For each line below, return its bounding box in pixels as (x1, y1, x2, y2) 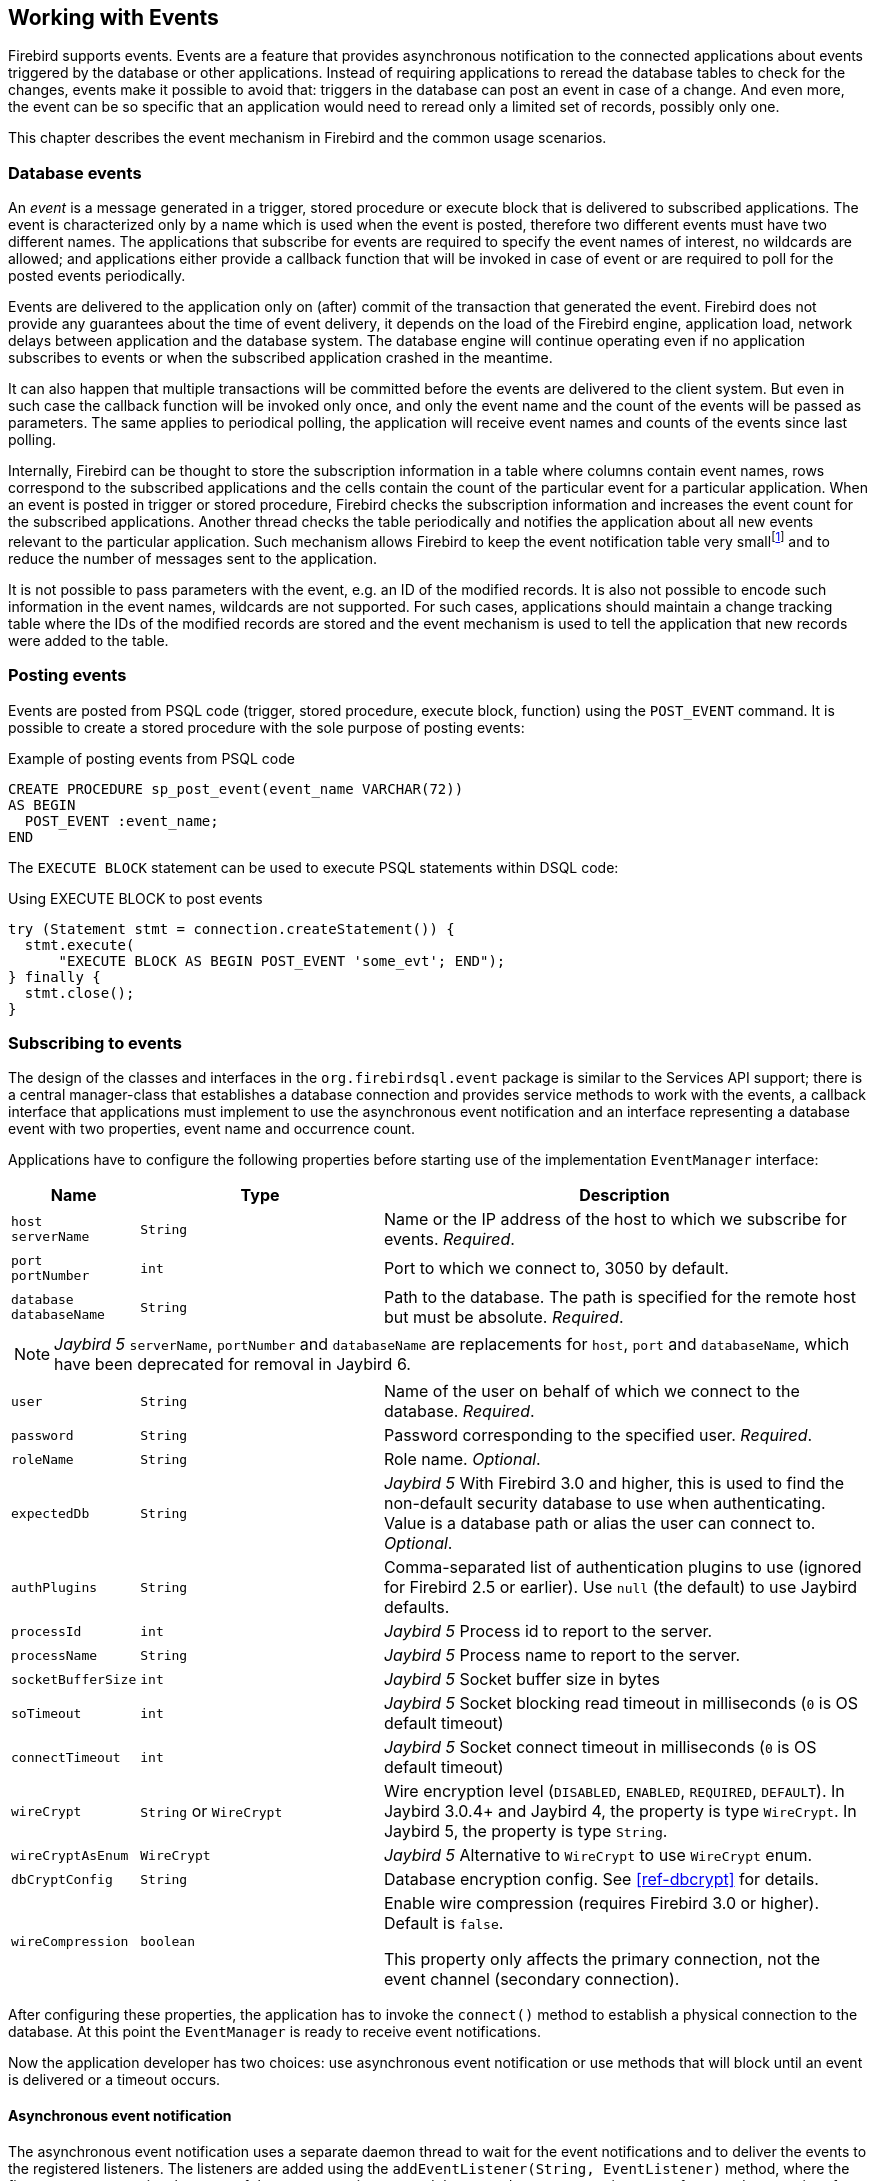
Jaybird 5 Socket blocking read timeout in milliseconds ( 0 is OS (383, 1693, 859, 1714)
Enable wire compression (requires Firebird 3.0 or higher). (383, 1893, 820, 1914)
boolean (140, 1933, 196, 1949)
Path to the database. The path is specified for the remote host (383, 1287, 856, 1308)
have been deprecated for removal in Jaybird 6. (54, 1354, 411, 1375)
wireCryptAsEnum (11, 1847, 129, 1863)
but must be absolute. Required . (383, 1307, 624, 1328)
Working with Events (8, 5, 219, 30)
